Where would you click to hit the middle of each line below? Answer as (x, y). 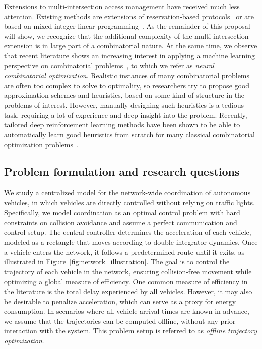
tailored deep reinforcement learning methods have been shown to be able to (122, 125)
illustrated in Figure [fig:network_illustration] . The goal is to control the (117, 262)
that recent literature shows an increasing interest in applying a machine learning (129, 55)
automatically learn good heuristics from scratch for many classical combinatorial (130, 134)
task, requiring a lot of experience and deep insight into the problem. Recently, (126, 115)
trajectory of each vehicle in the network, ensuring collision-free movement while (128, 271)
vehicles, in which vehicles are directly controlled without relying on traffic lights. (129, 202)
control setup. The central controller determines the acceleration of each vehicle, (128, 232)
